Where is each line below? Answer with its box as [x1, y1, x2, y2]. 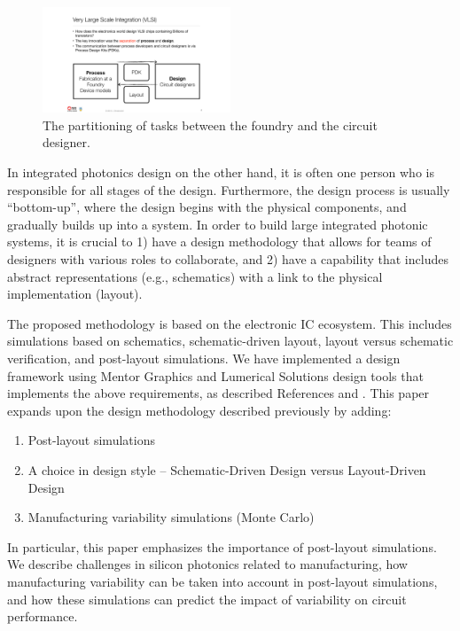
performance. [7, 607, 78, 626]
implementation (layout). [7, 284, 143, 303]
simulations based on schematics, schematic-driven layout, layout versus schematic [7, 331, 454, 350]
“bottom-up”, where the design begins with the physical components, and [7, 198, 407, 216]
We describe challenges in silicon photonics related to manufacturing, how [7, 555, 408, 573]
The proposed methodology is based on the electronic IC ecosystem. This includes [7, 314, 452, 332]
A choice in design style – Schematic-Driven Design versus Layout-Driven [27, 460, 426, 479]
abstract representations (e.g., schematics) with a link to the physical [7, 267, 383, 285]
